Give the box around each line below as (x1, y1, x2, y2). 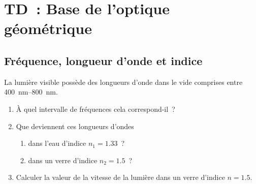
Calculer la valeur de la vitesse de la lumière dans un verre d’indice (16, 172, 225, 182)
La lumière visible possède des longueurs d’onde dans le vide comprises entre (4, 76, 243, 87)
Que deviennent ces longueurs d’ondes (16, 120, 134, 131)
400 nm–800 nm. (4, 86, 58, 97)
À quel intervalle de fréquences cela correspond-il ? (16, 103, 175, 114)
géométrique (4, 18, 92, 39)
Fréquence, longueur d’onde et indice (4, 52, 203, 68)
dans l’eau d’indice (28, 138, 86, 148)
